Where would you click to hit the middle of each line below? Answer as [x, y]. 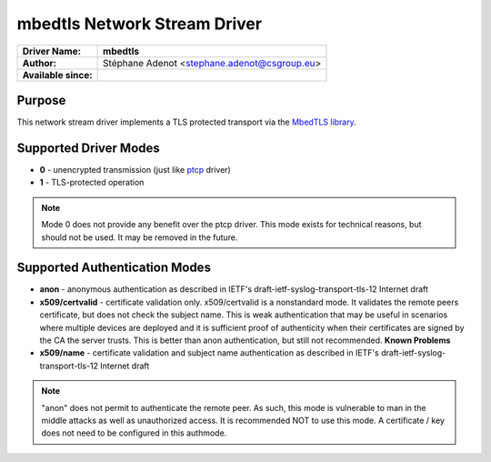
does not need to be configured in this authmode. [134, 433]
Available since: [57, 75]
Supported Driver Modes [89, 148]
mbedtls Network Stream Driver [140, 24]
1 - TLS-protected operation [92, 183]
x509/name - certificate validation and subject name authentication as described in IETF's [209, 353]
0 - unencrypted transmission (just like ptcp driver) [135, 169]
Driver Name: [52, 51]
